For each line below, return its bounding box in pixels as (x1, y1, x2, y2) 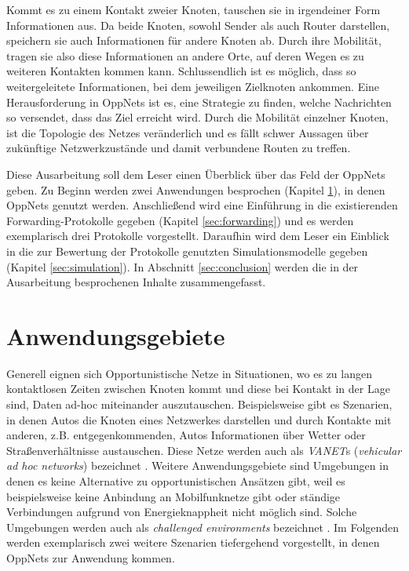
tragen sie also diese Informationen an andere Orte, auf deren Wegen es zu (6, 47, 364, 64)
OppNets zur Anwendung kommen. (6, 549, 175, 566)
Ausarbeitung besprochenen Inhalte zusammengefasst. (6, 274, 266, 290)
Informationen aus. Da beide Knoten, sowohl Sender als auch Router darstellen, (6, 16, 390, 33)
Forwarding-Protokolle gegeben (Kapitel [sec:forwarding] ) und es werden (6, 212, 354, 228)
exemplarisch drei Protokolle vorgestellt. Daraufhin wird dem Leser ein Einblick (6, 227, 389, 244)
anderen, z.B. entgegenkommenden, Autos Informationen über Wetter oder (6, 427, 366, 443)
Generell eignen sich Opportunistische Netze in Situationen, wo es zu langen (6, 365, 372, 381)
